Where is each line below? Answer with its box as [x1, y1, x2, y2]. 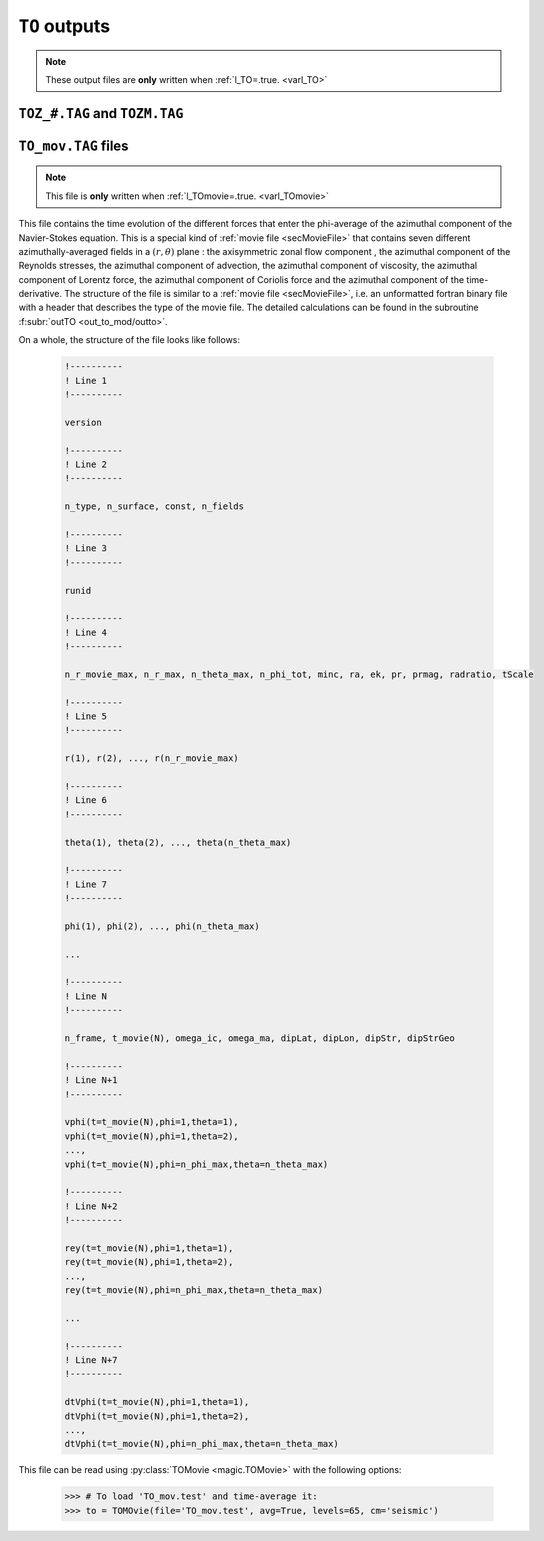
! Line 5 [64, 711, 108, 722]
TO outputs [18, 15, 111, 37]
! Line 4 [64, 626, 108, 638]
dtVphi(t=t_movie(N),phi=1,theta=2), [64, 1410, 250, 1422]
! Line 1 [64, 375, 108, 386]
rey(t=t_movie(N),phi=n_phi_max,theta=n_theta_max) [64, 1285, 324, 1296]
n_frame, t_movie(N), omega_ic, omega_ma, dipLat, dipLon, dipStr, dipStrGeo [64, 1033, 455, 1044]
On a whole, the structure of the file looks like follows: [18, 334, 240, 346]
